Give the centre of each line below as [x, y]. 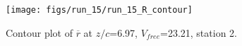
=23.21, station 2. [199, 32]
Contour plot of [39, 32]
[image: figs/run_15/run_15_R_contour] [99, 10]
